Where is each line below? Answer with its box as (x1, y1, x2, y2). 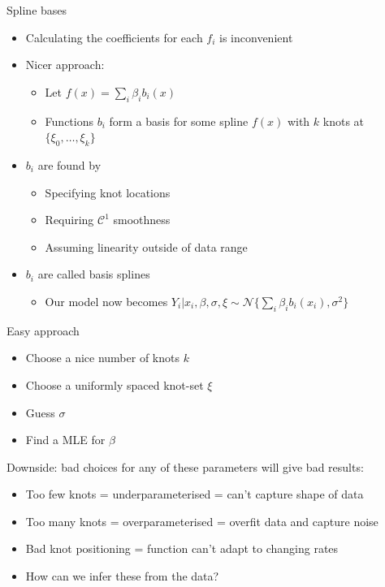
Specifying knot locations (45, 183, 171, 201)
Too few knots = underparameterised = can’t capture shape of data (25, 486, 364, 503)
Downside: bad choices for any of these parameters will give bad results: (6, 458, 364, 475)
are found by (37, 156, 102, 173)
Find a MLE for (25, 431, 106, 448)
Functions (45, 112, 93, 129)
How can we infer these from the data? (25, 568, 219, 585)
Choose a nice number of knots (25, 349, 180, 366)
